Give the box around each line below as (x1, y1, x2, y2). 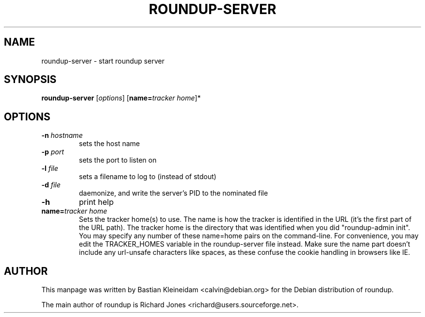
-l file (41, 164, 58, 173)
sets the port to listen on (79, 156, 157, 165)
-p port (41, 148, 64, 156)
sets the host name (79, 139, 140, 148)
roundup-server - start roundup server (41, 56, 164, 65)
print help (79, 197, 114, 207)
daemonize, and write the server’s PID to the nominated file (79, 189, 268, 198)
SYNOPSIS (4, 73, 57, 86)
